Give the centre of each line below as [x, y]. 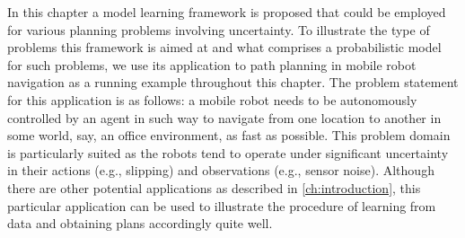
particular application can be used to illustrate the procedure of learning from [222, 205]
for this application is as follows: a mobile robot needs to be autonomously [212, 99]
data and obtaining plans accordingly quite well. [140, 223]
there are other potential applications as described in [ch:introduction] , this [214, 187]
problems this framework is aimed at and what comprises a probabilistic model [224, 47]
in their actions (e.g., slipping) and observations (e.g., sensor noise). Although [221, 170]
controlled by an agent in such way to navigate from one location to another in [224, 117]
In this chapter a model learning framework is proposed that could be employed [227, 12]
